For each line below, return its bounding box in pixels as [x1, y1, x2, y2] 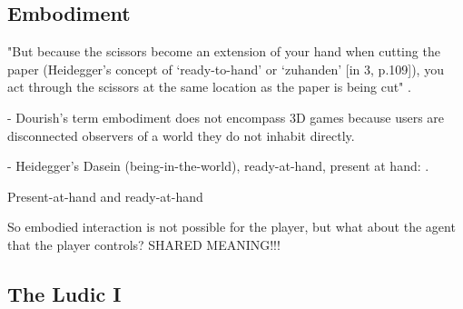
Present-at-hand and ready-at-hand [7, 186, 203, 205]
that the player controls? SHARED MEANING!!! [7, 234, 281, 254]
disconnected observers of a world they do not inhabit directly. [7, 125, 355, 145]
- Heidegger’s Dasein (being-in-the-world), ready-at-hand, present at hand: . [7, 156, 429, 175]
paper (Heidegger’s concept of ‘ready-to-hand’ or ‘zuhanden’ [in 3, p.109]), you [7, 59, 444, 78]
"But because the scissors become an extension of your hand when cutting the [7, 42, 440, 61]
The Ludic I [7, 279, 122, 307]
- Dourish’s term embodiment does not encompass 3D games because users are [7, 107, 445, 126]
